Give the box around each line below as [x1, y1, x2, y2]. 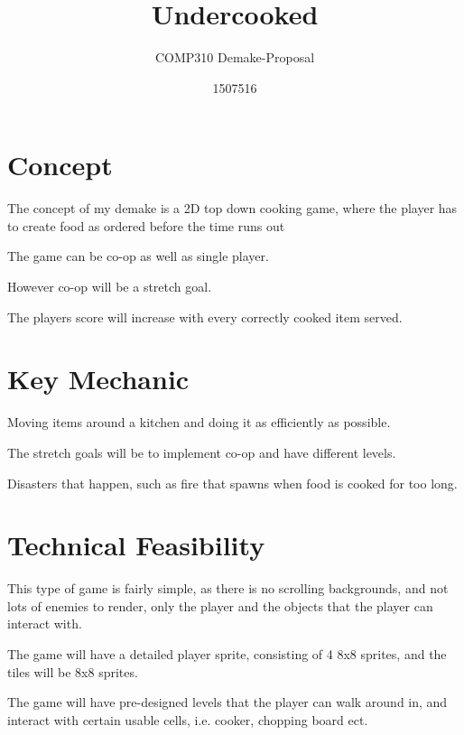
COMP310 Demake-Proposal [154, 48, 315, 67]
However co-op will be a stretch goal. [7, 277, 212, 296]
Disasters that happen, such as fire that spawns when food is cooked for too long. [7, 473, 458, 492]
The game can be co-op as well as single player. [7, 247, 269, 265]
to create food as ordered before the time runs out [7, 216, 285, 235]
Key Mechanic [7, 360, 190, 397]
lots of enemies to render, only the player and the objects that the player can [7, 596, 433, 615]
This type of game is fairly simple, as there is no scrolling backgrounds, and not [7, 579, 449, 598]
